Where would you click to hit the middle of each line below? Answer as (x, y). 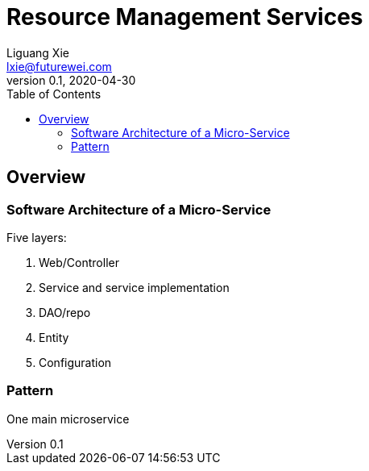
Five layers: (37, 237)
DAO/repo (65, 312)
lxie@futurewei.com (59, 66)
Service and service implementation (134, 287)
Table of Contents (54, 94)
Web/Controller (79, 262)
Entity (54, 337)
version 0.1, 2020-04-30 (71, 80)
